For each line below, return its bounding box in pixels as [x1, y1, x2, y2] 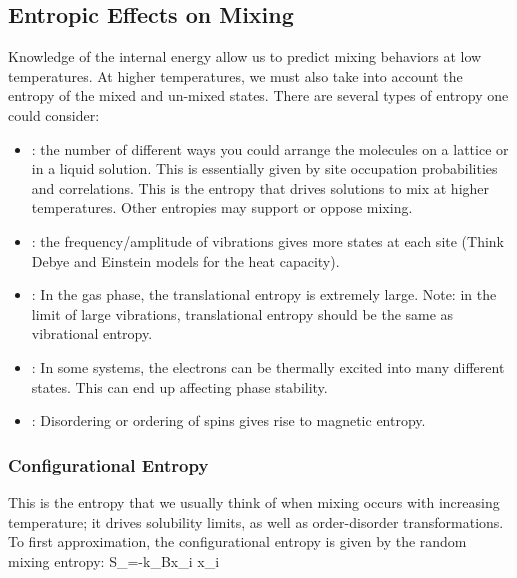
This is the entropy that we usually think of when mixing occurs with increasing [8, 491, 500, 512]
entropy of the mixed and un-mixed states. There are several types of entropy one [8, 85, 509, 106]
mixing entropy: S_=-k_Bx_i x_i [8, 550, 220, 571]
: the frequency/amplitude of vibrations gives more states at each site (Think [31, 230, 505, 251]
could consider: [8, 104, 100, 125]
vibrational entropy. [31, 323, 153, 344]
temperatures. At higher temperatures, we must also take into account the [8, 65, 463, 86]
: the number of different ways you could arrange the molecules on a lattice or [31, 138, 509, 159]
